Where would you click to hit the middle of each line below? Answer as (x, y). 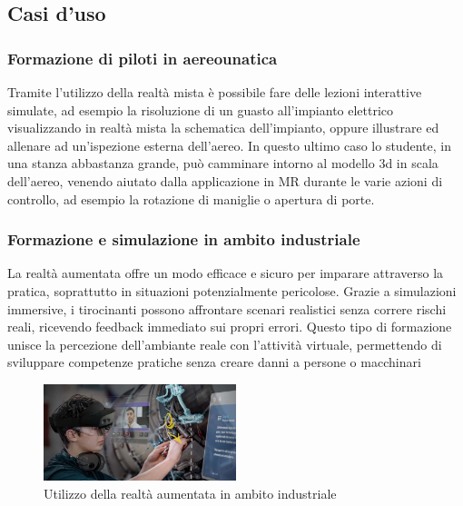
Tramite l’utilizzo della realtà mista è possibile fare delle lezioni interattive (215, 92)
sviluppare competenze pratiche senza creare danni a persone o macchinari (214, 362)
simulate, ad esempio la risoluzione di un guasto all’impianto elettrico (201, 109)
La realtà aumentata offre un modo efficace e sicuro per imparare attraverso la (226, 273)
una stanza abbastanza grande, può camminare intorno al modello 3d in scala (223, 163)
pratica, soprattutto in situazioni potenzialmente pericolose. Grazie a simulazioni (232, 290)
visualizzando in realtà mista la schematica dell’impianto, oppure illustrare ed (223, 128)
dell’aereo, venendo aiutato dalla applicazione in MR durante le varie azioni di (225, 180)
